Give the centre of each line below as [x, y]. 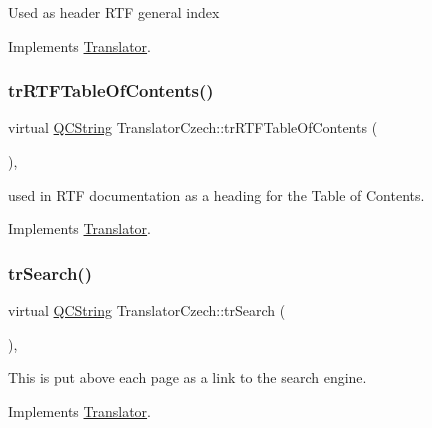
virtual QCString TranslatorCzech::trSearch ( [147, 310]
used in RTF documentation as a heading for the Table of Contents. [216, 194]
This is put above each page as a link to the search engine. [187, 377]
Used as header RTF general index [114, 12]
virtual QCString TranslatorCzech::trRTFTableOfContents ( [193, 127]
